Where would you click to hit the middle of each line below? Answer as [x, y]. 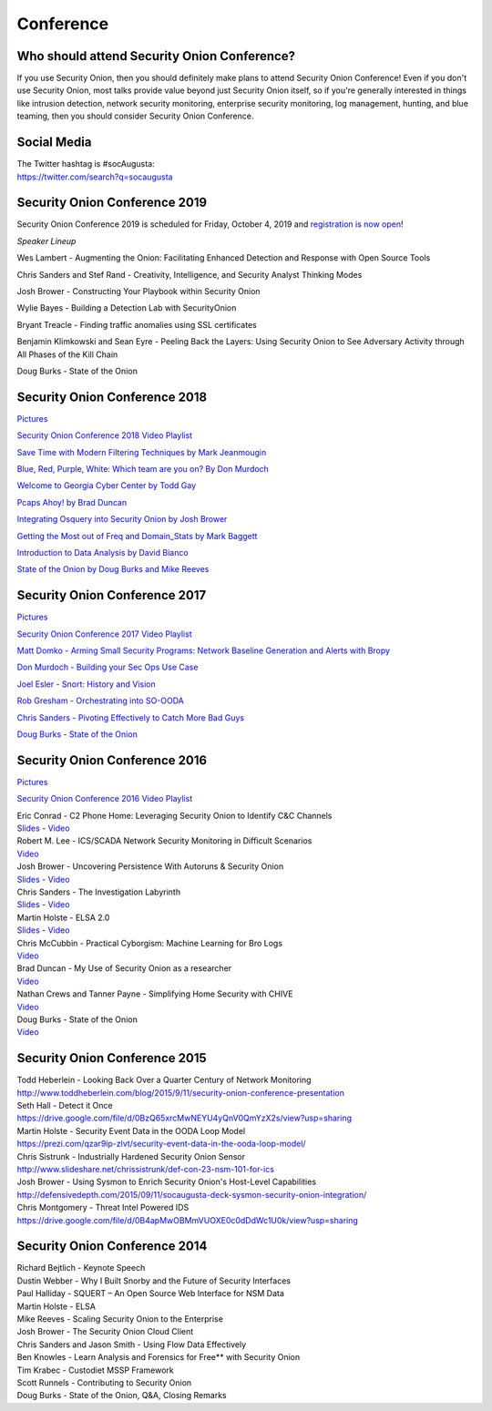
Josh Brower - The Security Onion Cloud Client [105, 1332]
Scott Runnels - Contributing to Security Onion [104, 1382]
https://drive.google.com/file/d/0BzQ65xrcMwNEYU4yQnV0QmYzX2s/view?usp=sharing [184, 1118]
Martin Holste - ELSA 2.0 [63, 917]
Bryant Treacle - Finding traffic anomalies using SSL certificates [137, 324]
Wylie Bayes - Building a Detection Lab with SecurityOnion [127, 308]
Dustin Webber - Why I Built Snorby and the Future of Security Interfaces [154, 1281]
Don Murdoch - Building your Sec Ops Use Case [108, 667]
